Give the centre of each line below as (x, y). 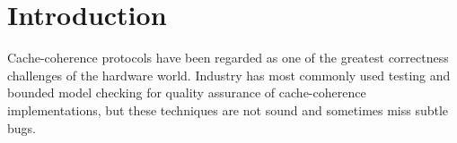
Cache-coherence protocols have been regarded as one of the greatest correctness (228, 58)
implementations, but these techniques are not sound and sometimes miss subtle (228, 109)
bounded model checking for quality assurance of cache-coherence (187, 93)
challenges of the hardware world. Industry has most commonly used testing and (229, 75)
